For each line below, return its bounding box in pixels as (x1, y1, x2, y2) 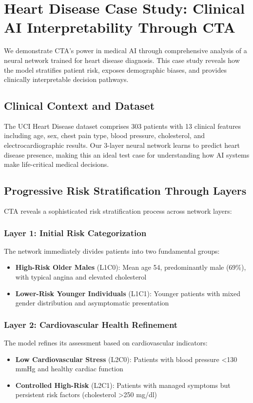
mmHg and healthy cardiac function (15, 363, 123, 374)
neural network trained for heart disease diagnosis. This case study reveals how (4, 55, 240, 65)
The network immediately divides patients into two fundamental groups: (4, 245, 220, 256)
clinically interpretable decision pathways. (4, 74, 129, 84)
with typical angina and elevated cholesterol (15, 272, 147, 282)
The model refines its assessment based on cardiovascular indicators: (4, 338, 208, 348)
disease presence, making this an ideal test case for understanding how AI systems (4, 149, 250, 160)
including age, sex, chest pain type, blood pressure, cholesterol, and (4, 130, 205, 141)
